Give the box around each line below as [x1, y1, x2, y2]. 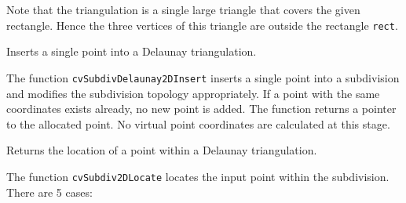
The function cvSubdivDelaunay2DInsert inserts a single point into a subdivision [6, 69, 400, 85]
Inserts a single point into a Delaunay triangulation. [6, 43, 257, 60]
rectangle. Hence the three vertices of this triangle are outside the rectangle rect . [6, 16, 398, 33]
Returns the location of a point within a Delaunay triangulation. [6, 142, 317, 158]
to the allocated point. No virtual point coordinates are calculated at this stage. [6, 115, 390, 132]
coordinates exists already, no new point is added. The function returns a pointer [6, 100, 397, 117]
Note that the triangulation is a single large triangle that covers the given [6, 2, 360, 17]
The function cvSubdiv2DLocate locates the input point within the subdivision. [6, 168, 390, 184]
